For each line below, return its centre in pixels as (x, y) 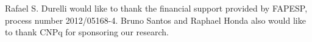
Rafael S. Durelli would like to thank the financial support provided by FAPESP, (156, 8)
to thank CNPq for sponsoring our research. (87, 32)
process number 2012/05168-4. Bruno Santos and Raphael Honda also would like (155, 20)
